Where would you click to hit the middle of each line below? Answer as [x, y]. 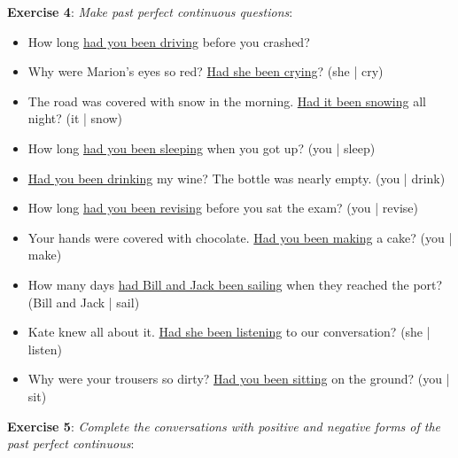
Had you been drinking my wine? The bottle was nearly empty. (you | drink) [237, 178]
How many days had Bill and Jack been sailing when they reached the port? [235, 284]
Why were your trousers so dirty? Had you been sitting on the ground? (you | [239, 379]
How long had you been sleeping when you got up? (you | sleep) [202, 147]
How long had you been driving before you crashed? [169, 41]
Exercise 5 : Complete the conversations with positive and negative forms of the [224, 426]
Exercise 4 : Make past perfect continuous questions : [150, 12]
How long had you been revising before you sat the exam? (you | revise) [223, 208]
